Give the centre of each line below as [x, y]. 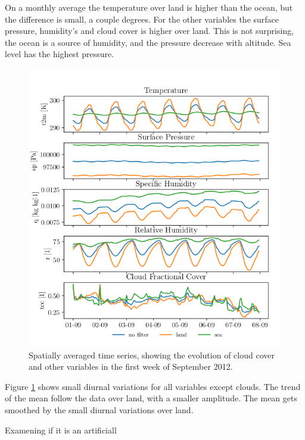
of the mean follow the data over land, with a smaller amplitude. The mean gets [151, 398]
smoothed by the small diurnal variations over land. [99, 409]
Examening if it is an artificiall [61, 430]
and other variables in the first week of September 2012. [131, 366]
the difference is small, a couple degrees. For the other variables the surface [142, 19]
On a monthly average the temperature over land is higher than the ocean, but [149, 7]
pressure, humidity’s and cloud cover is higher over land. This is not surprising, [150, 31]
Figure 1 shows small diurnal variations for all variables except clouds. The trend [153, 386]
